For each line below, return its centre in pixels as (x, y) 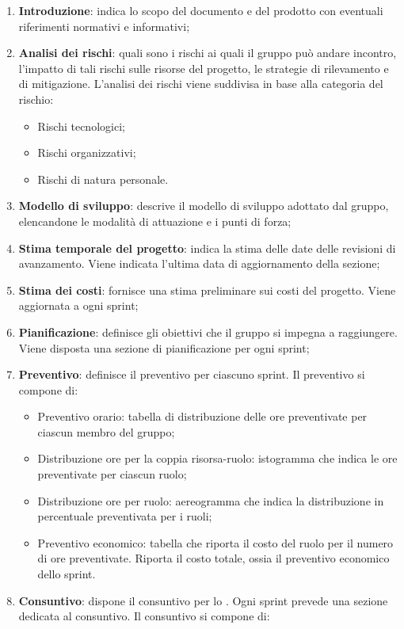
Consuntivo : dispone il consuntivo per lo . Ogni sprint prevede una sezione (203, 600)
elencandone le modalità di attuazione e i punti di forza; (155, 221)
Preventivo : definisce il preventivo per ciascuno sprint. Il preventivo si (192, 374)
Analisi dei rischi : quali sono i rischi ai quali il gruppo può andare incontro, (208, 53)
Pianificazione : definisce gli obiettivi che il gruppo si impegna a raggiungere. (208, 332)
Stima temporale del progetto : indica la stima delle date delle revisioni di (207, 248)
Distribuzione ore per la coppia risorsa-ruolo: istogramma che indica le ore (217, 458)
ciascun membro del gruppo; (106, 431)
